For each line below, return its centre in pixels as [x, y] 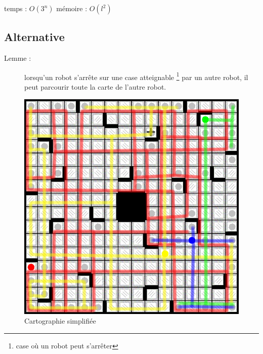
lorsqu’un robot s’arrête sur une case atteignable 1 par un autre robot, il [136, 76]
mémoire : [72, 8]
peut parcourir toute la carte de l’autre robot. [95, 87]
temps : [16, 8]
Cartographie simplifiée [60, 321]
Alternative [34, 37]
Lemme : [18, 58]
